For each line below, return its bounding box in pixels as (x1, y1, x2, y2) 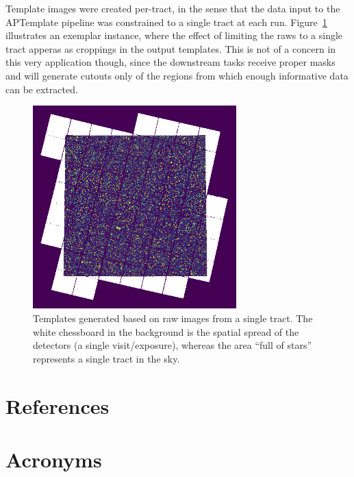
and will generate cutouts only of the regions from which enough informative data (5, 68, 349, 82)
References (5, 391, 110, 419)
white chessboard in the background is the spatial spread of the (33, 324, 299, 339)
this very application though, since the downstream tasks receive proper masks (5, 55, 336, 69)
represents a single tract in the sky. (33, 351, 180, 365)
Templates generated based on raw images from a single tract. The (33, 311, 313, 326)
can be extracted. (5, 82, 78, 96)
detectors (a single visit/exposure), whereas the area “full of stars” (33, 338, 312, 352)
